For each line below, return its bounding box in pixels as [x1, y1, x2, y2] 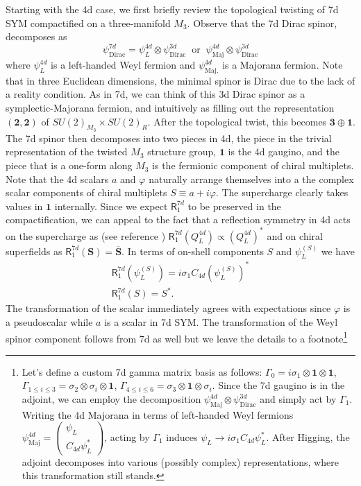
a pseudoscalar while [6, 314, 93, 329]
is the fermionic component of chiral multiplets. [152, 158, 354, 173]
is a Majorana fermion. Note [222, 58, 343, 72]
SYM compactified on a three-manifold [6, 15, 171, 30]
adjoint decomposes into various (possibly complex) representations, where [22, 454, 339, 469]
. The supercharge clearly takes [215, 185, 349, 200]
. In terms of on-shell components [121, 243, 264, 258]
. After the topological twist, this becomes [147, 114, 327, 128]
